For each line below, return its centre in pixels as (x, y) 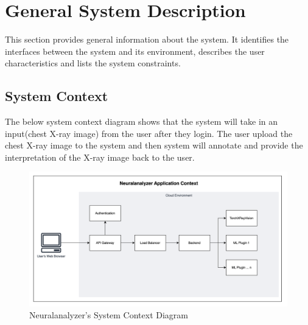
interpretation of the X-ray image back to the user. (100, 157)
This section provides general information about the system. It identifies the (147, 39)
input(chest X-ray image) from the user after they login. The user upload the (149, 133)
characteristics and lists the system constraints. (93, 63)
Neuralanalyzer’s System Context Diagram (109, 315)
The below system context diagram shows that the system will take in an (142, 121)
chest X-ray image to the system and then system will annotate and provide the (154, 145)
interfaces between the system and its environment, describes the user (135, 51)
